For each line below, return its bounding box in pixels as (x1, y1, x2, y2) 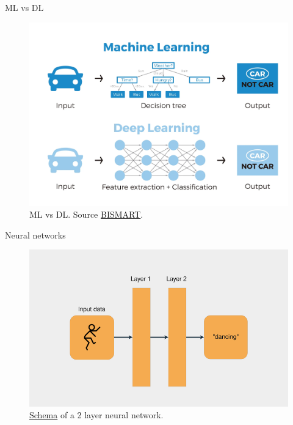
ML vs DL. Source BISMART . (29, 208, 143, 221)
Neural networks (5, 228, 66, 241)
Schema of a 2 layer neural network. (29, 408, 164, 421)
